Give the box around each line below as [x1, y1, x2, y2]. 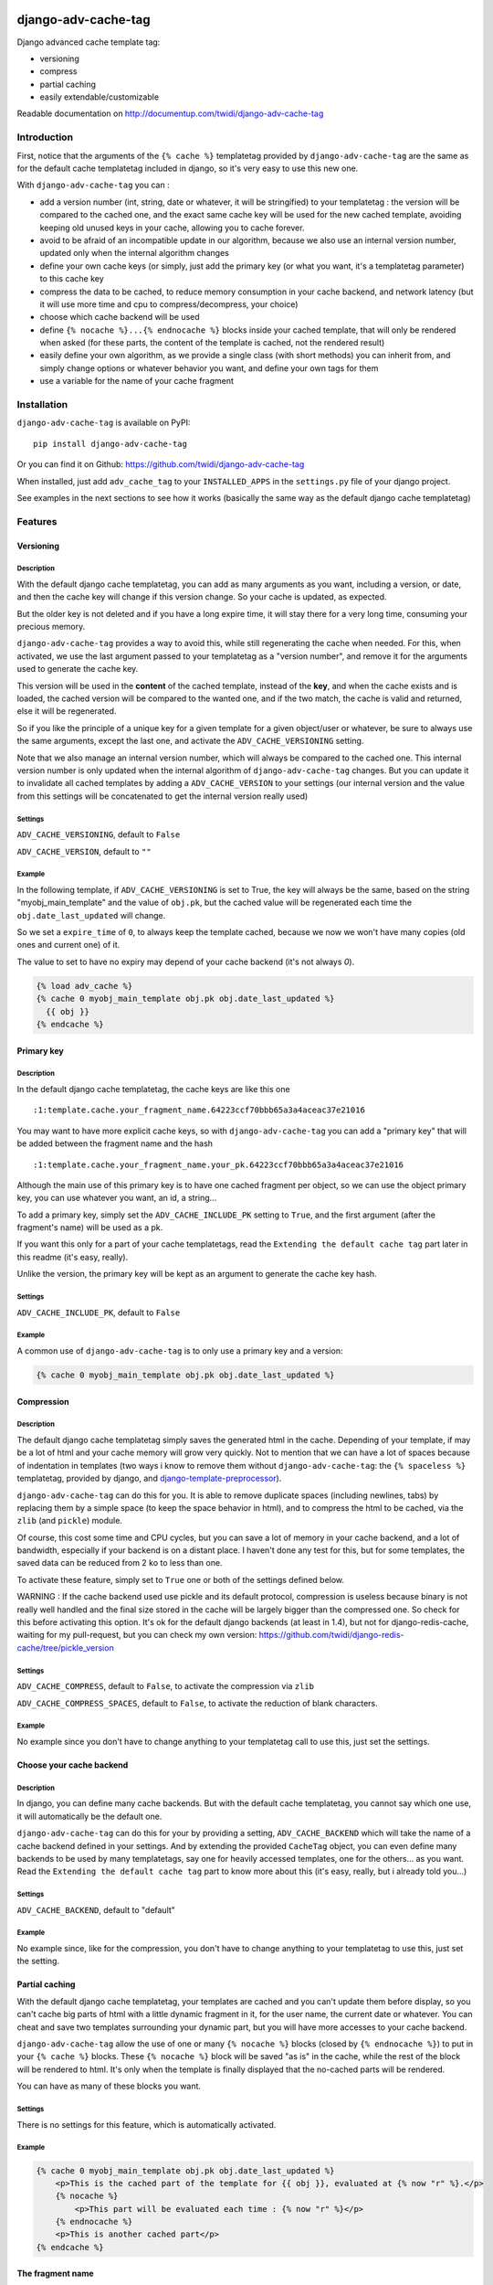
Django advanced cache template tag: [16, 37, 161, 48]
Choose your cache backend [16, 1759, 129, 1770]
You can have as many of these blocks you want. [16, 2080, 201, 2092]
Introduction [16, 131, 73, 143]
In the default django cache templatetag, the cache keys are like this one [16, 1083, 291, 1094]
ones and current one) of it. [16, 940, 121, 951]
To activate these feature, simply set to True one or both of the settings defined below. [16, 1574, 345, 1585]
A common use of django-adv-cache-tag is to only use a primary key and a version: [16, 1345, 343, 1356]
